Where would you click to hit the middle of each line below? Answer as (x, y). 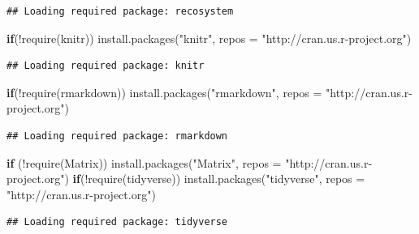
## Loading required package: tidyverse (117, 222)
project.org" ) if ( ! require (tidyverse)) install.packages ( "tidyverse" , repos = (186, 179)
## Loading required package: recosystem (120, 11)
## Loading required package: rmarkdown (117, 136)
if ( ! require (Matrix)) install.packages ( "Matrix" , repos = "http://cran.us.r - (190, 162)
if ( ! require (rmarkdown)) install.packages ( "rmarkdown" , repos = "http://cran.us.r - (209, 92)
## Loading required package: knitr (106, 66)
